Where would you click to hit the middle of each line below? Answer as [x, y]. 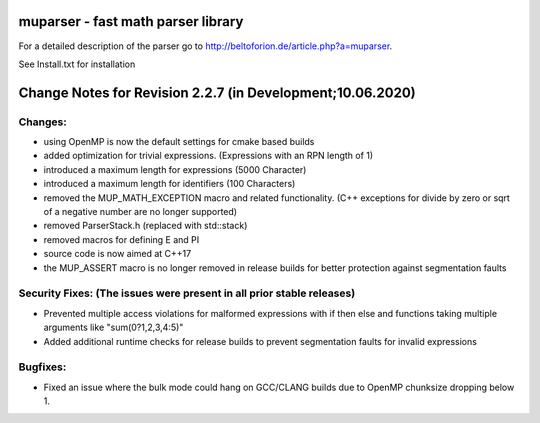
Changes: [42, 122]
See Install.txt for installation [77, 64]
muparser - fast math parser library [131, 21]
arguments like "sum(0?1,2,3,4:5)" [113, 327]
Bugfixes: [42, 367]
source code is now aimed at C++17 [117, 254]
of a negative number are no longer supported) [140, 212]
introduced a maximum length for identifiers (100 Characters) [169, 184]
